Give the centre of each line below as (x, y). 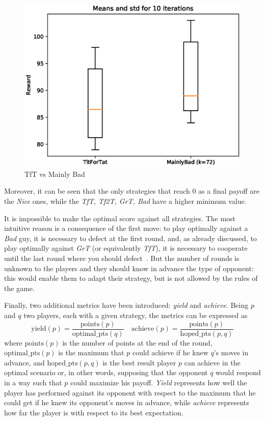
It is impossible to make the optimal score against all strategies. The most (120, 218)
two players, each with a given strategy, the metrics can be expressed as (136, 315)
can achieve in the (212, 362)
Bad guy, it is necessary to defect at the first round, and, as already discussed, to (130, 238)
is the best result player (139, 362)
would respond (238, 372)
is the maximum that (91, 352)
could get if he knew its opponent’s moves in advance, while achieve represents (127, 402)
